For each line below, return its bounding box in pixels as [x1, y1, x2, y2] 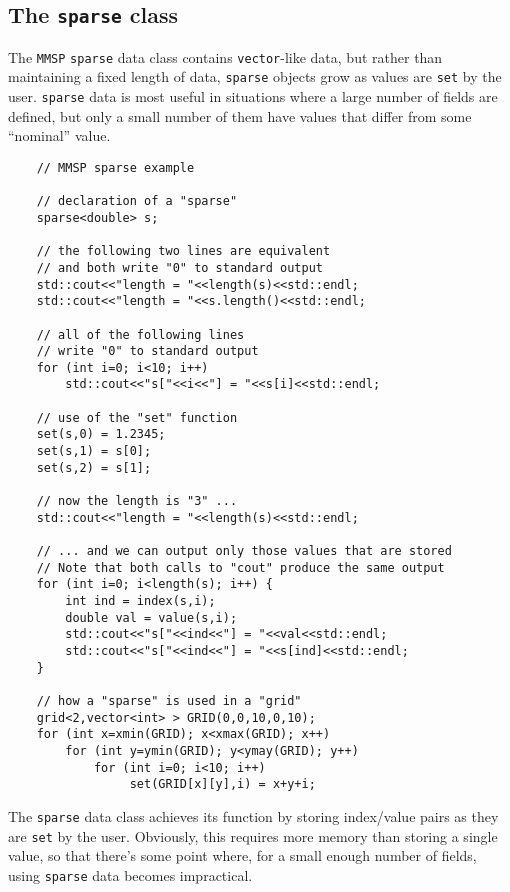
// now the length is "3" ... [36, 494, 238, 509]
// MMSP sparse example [36, 160, 195, 175]
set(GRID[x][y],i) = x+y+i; [129, 777, 316, 792]
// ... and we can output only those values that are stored [36, 544, 452, 559]
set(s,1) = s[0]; [36, 444, 152, 459]
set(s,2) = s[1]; [36, 460, 152, 475]
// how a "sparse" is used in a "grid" [36, 693, 302, 708]
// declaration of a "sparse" [36, 194, 238, 209]
